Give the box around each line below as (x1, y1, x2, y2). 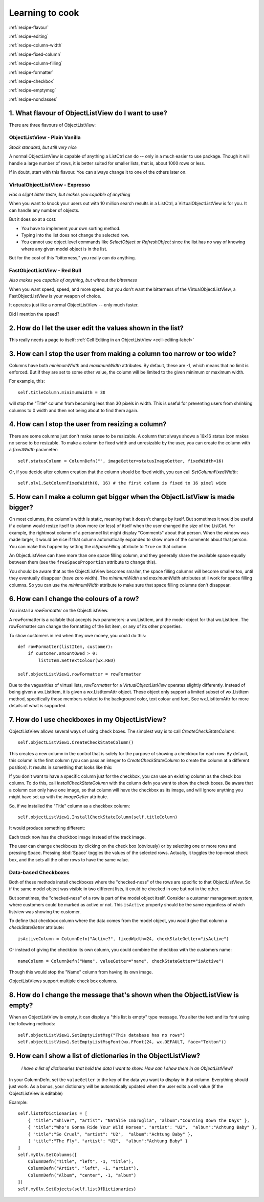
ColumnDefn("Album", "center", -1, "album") (27, 1172, 136, 1178)
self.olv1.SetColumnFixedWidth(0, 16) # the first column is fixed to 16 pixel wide (18, 480, 227, 486)
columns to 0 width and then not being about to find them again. (9, 407, 139, 413)
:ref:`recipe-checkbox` (9, 78, 55, 84)
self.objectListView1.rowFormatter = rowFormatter (18, 671, 142, 677)
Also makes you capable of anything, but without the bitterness (9, 277, 137, 283)
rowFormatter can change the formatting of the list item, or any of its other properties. (9, 624, 182, 629)
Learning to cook (9, 7, 79, 18)
